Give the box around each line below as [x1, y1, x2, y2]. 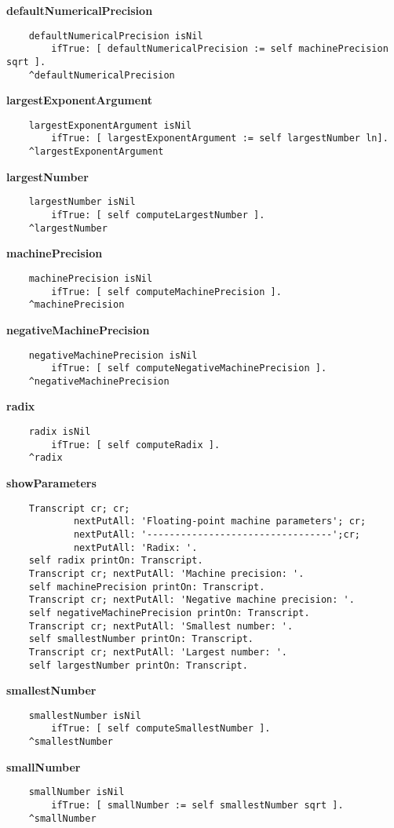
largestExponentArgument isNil [28, 119, 192, 131]
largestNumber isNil [28, 196, 136, 208]
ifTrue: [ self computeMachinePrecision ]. [51, 286, 282, 297]
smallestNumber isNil [28, 709, 141, 721]
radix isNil [28, 426, 91, 438]
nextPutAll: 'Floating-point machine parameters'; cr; [73, 516, 367, 527]
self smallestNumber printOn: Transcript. [28, 633, 254, 645]
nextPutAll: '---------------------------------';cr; [73, 528, 361, 540]
